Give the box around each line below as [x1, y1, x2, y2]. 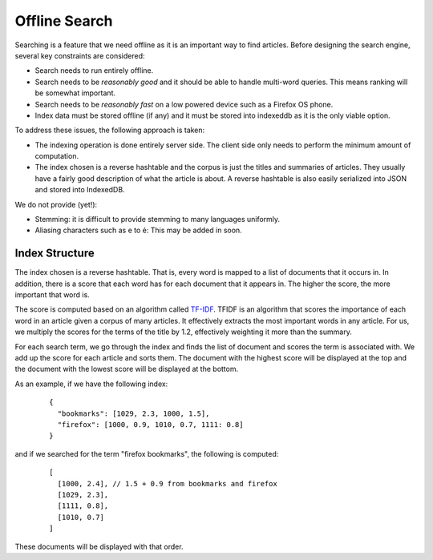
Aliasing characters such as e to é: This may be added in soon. [34, 225, 242, 236]
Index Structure [14, 247, 95, 260]
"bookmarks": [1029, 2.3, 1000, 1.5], [57, 409, 210, 418]
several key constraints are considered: [14, 50, 145, 60]
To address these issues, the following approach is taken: [14, 125, 205, 135]
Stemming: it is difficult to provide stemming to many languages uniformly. [34, 215, 281, 224]
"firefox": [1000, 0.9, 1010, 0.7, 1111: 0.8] [57, 421, 244, 429]
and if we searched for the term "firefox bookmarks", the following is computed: [14, 449, 279, 458]
